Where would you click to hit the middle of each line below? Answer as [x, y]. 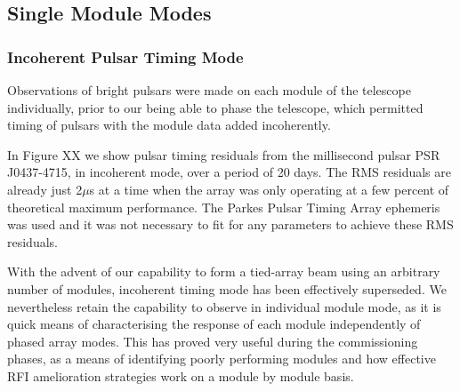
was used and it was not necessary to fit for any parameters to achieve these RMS [230, 224]
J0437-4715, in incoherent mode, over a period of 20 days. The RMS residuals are [229, 172]
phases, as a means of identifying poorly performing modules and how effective [222, 359]
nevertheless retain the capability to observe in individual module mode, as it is [224, 306]
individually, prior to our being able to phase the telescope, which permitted [215, 107]
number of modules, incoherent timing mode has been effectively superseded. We [227, 288]
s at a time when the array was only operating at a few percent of [269, 189]
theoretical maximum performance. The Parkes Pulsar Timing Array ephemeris [224, 207]
